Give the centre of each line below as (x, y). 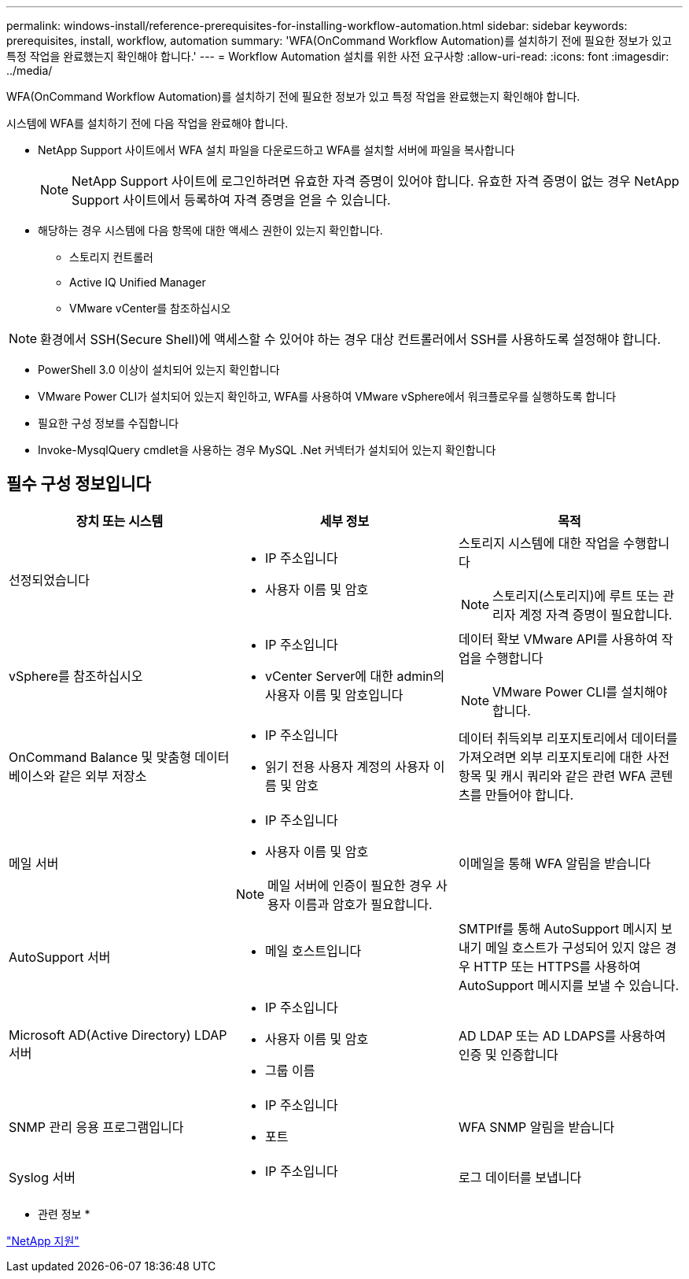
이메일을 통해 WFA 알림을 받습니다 (555, 863)
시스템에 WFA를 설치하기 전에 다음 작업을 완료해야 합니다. (147, 123)
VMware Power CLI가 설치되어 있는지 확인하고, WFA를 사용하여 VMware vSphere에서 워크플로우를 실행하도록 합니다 (327, 396)
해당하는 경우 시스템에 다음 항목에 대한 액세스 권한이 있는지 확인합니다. (210, 230)
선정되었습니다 (50, 580)
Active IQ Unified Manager (138, 282)
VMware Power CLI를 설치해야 (580, 691)
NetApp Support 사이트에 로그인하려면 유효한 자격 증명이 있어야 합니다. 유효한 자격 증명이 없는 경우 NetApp (376, 181)
